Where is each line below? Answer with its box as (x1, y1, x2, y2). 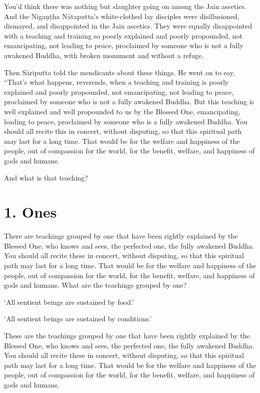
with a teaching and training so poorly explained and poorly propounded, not (4, 30, 242, 41)
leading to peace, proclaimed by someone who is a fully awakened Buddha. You (4, 116, 248, 126)
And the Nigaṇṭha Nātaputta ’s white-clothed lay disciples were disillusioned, (4, 11, 239, 21)
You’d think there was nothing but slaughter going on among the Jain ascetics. (4, 1, 246, 11)
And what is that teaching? (4, 172, 88, 182)
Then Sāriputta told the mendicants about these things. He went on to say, (4, 67, 235, 77)
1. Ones (4, 202, 57, 222)
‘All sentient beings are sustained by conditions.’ (4, 313, 152, 324)
